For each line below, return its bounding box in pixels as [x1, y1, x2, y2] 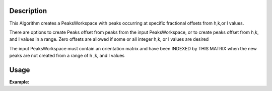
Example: [9, 78, 30, 85]
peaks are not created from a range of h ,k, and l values [9, 53, 125, 59]
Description [9, 7, 47, 15]
